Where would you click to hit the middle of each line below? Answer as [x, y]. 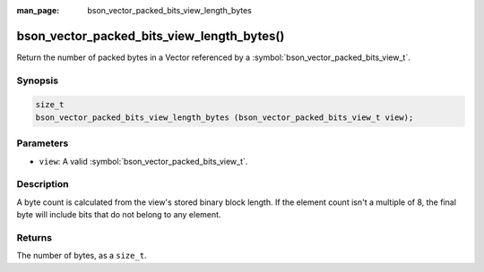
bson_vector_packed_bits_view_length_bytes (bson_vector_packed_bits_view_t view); [225, 117]
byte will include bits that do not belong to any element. [119, 215]
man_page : [38, 10]
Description [43, 184]
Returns [35, 237]
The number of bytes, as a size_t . [82, 256]
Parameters [43, 143]
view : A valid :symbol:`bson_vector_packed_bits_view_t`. [143, 161]
